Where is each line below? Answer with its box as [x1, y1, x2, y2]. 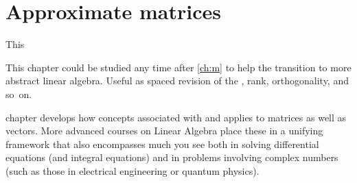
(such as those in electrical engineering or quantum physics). [5, 163, 260, 178]
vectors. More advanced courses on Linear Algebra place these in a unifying [5, 123, 323, 138]
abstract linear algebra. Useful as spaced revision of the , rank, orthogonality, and [5, 73, 349, 88]
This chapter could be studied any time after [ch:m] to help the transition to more [5, 60, 352, 74]
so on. [5, 86, 32, 101]
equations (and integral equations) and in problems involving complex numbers [5, 150, 338, 164]
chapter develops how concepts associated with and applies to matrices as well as [5, 110, 347, 124]
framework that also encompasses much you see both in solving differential [5, 136, 319, 151]
